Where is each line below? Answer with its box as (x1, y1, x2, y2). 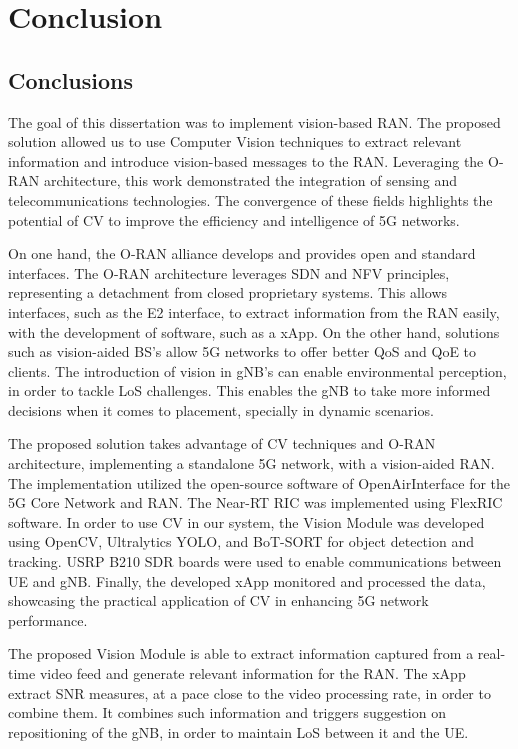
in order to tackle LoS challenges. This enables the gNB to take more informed (8, 380, 491, 401)
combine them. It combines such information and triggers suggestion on (8, 702, 446, 723)
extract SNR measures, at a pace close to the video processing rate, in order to (8, 682, 491, 703)
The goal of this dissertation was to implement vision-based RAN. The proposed (8, 111, 501, 132)
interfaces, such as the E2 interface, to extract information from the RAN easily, (8, 301, 500, 322)
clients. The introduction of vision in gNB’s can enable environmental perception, (8, 360, 507, 381)
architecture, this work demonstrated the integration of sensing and (43, 170, 458, 191)
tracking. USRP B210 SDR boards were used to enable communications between (8, 551, 502, 572)
